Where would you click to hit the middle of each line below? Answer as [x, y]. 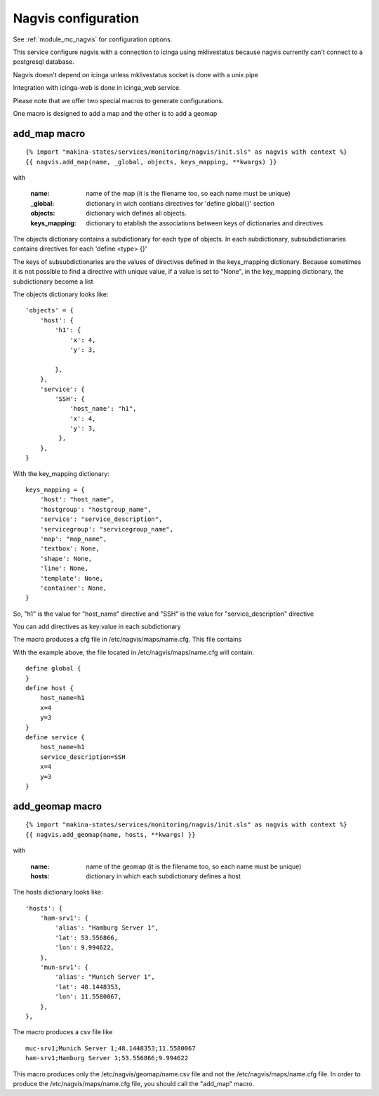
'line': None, [64, 568]
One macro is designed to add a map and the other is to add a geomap [115, 113]
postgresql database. [44, 62]
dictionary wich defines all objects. [136, 213]
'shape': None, [66, 559]
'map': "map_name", [73, 539]
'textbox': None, [69, 549]
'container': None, [73, 588]
